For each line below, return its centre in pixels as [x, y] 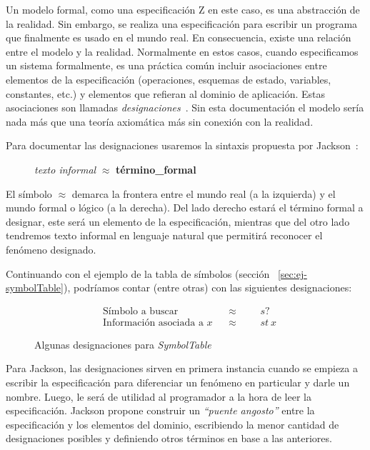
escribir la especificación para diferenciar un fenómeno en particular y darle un [178, 382]
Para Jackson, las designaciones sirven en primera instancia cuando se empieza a [182, 368]
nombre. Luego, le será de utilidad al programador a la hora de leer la [159, 396]
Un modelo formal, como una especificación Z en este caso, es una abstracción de [183, 9]
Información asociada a [153, 322]
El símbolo [29, 193]
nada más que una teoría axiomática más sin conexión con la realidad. [160, 121]
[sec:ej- [292, 273]
